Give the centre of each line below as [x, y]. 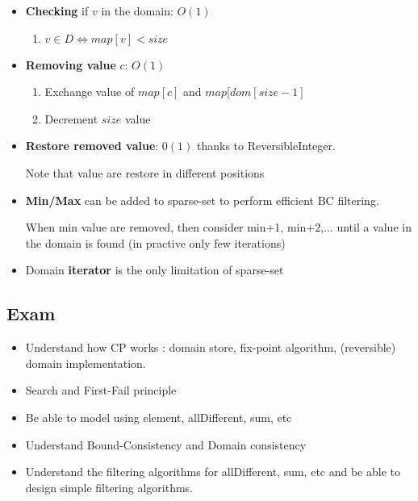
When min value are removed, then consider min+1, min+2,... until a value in [218, 227]
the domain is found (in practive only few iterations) [155, 242]
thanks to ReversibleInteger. [266, 146]
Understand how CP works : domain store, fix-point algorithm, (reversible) [211, 347]
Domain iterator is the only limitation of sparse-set [155, 270]
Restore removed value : [92, 146]
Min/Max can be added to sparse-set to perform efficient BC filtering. [202, 200]
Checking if [57, 10]
